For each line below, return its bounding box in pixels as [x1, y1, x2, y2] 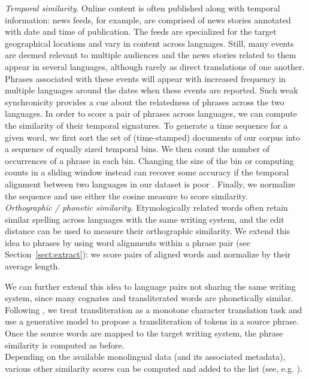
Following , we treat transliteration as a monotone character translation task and [5, 303, 302, 316]
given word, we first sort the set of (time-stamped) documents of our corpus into [5, 131, 300, 143]
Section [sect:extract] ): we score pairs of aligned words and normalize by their [5, 248, 291, 260]
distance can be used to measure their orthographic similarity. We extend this [5, 225, 290, 237]
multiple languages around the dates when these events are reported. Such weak [5, 84, 298, 96]
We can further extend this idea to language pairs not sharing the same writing [5, 280, 296, 292]
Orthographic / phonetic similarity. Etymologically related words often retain [5, 201, 288, 214]
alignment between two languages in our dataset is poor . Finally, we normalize [5, 177, 296, 190]
